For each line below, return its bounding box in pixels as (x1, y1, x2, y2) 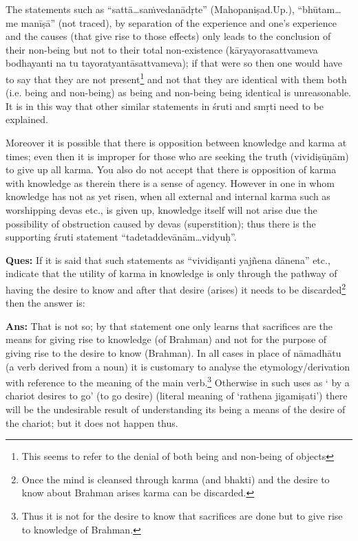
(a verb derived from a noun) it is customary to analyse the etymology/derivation (6, 359, 350, 373)
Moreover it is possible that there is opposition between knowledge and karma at (6, 135, 347, 149)
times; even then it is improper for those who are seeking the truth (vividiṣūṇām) (6, 148, 349, 163)
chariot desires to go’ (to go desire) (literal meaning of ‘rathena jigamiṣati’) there (6, 388, 348, 403)
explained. (6, 112, 48, 126)
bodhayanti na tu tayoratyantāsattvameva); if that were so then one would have (6, 56, 343, 70)
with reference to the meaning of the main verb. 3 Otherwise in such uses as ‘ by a (6, 373, 350, 389)
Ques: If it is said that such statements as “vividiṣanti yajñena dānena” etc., (6, 252, 330, 267)
